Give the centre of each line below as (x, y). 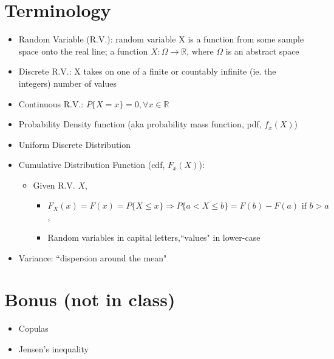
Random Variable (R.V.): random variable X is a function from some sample (161, 39)
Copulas (33, 328)
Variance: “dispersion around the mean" (93, 257)
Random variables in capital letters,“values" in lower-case (154, 237)
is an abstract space (262, 51)
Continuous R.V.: (51, 103)
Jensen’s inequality (53, 348)
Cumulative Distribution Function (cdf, (92, 165)
